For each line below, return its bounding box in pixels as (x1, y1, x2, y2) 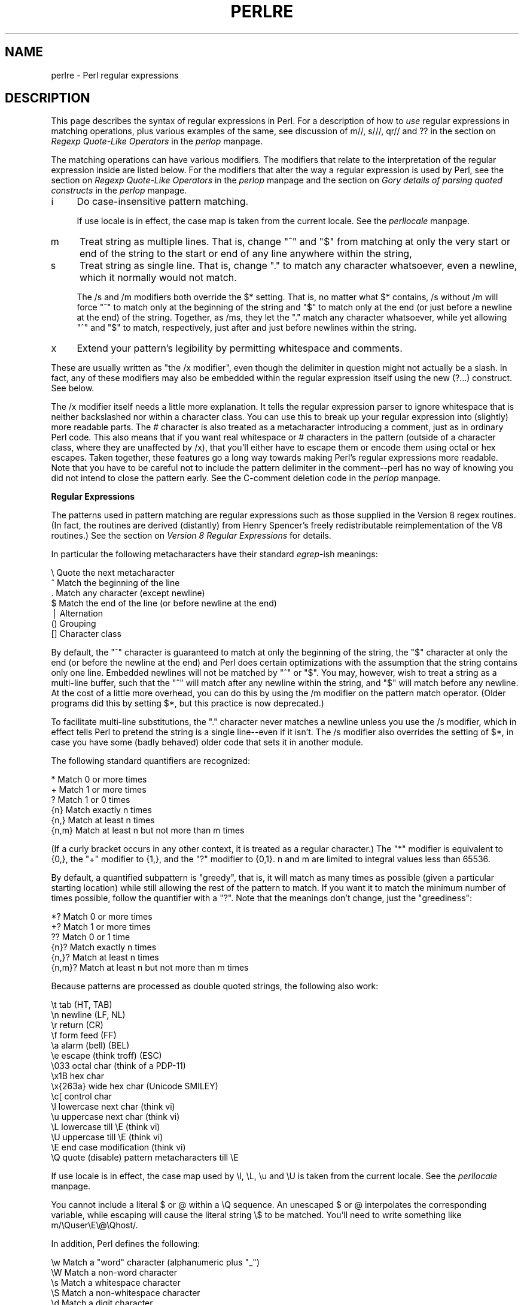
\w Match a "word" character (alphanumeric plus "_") (51, 1257, 260, 1268)
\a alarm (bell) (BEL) (51, 1040, 130, 1051)
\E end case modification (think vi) (51, 1142, 186, 1153)
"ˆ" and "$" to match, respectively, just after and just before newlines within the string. (77, 322, 417, 333)
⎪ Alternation (51, 608, 103, 619)
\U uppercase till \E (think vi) (51, 1132, 163, 1143)
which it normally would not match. (79, 271, 237, 284)
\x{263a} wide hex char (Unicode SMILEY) (51, 1081, 218, 1092)
